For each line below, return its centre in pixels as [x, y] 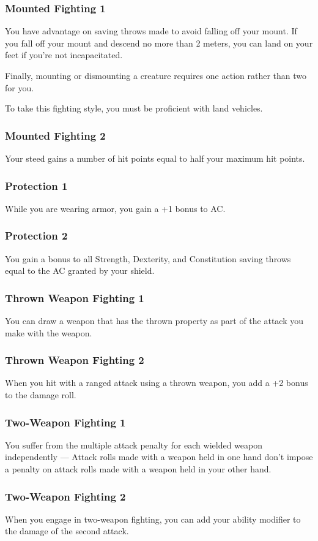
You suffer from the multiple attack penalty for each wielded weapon [134, 445]
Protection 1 [36, 185]
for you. [20, 87]
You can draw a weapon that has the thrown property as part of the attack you [154, 321]
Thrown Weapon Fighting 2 [75, 360]
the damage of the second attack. [67, 531]
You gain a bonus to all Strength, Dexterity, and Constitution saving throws [148, 258]
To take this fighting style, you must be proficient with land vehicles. [134, 108]
